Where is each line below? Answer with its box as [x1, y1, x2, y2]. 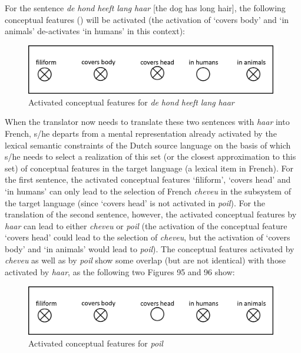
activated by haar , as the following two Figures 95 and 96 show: [5, 266, 235, 278]
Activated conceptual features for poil [28, 336, 163, 349]
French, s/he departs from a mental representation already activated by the [5, 127, 277, 139]
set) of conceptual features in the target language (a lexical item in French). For [5, 161, 293, 174]
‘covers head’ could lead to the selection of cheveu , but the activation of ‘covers [5, 231, 290, 243]
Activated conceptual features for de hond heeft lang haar [28, 95, 234, 108]
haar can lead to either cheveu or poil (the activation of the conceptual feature [5, 219, 287, 232]
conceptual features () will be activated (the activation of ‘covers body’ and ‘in [5, 13, 289, 25]
